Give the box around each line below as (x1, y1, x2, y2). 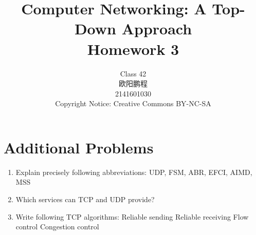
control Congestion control (15, 221, 99, 232)
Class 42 (120, 68, 147, 79)
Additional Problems (4, 136, 154, 158)
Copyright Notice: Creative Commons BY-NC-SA (55, 98, 211, 109)
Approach (121, 18, 192, 39)
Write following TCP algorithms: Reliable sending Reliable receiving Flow (15, 211, 249, 222)
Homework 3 (87, 38, 179, 59)
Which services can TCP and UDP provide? (15, 194, 155, 204)
